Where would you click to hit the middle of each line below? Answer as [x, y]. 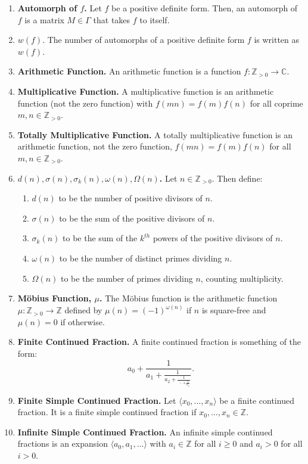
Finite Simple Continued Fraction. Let [97, 400]
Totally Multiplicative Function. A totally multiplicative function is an [155, 134]
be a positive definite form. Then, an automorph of [205, 8]
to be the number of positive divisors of [130, 198]
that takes [112, 19]
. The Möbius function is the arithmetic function [189, 298]
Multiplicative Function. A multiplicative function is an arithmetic [146, 91]
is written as [277, 40]
